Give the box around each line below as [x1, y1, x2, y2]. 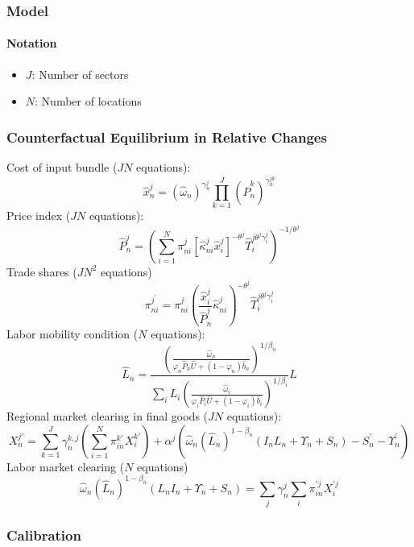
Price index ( [6, 207, 71, 224]
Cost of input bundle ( [6, 159, 118, 176]
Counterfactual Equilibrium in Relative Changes [6, 126, 327, 147]
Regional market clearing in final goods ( [6, 408, 209, 425]
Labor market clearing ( [6, 458, 125, 474]
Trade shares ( [6, 263, 77, 280]
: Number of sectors [31, 65, 129, 82]
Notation [6, 35, 57, 52]
